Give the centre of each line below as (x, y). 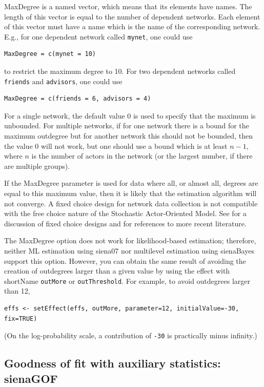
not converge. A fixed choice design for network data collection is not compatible (131, 203)
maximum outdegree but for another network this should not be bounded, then (128, 136)
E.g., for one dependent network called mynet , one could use (98, 36)
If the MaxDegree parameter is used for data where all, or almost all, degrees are (131, 183)
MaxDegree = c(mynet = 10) (50, 54)
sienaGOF (31, 378)
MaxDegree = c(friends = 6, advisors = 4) (78, 99)
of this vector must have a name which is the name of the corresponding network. (132, 26)
